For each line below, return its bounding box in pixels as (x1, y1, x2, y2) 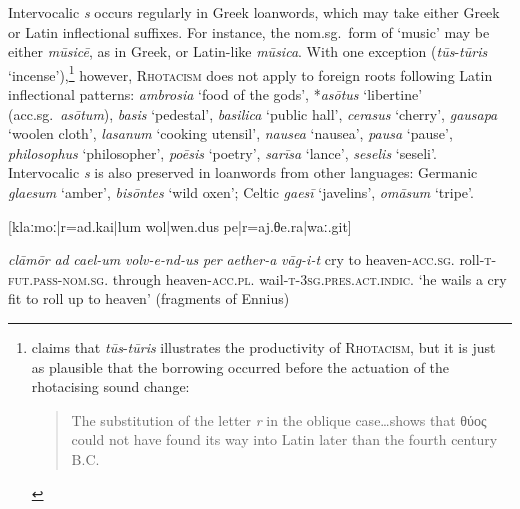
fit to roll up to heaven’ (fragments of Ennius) (8, 288, 290, 309)
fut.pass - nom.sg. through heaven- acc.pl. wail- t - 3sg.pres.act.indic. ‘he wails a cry (8, 268, 507, 289)
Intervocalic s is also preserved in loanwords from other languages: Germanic (8, 162, 478, 183)
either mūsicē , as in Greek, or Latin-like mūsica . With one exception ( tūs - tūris (8, 41, 488, 62)
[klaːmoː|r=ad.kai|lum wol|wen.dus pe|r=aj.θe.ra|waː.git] (8, 215, 352, 236)
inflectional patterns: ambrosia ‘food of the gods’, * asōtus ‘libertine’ (8, 84, 423, 105)
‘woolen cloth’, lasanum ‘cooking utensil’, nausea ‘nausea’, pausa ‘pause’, (8, 123, 453, 144)
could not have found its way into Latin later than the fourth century (71, 429, 498, 450)
